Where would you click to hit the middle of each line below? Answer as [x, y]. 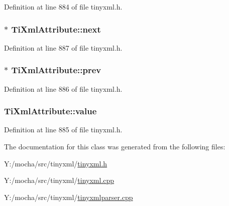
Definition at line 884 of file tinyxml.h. [63, 7]
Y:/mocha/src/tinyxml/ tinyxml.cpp [59, 180]
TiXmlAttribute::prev [56, 70]
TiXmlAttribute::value [50, 111]
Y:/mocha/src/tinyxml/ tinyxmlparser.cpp [69, 197]
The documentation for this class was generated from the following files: [115, 147]
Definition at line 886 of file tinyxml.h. [63, 88]
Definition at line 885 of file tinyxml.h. [63, 130]
